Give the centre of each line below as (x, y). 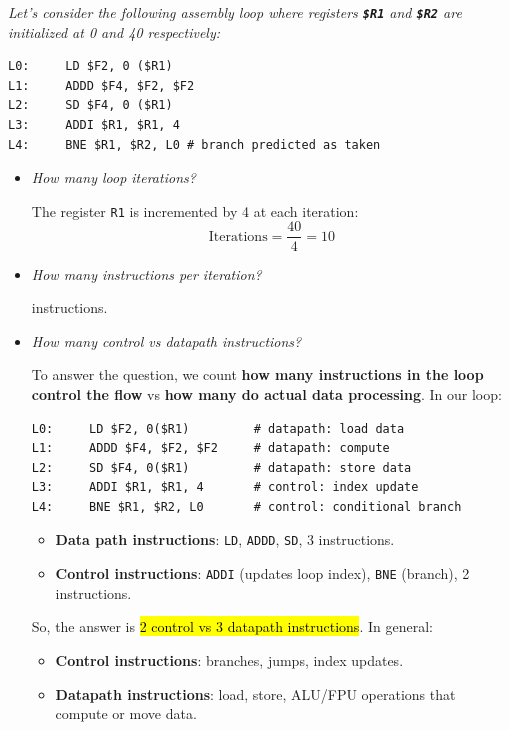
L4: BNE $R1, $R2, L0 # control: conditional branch (246, 506)
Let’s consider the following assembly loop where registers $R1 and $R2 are (235, 12)
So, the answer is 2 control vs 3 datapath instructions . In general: (232, 626)
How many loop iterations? (113, 177)
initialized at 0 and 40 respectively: (114, 31)
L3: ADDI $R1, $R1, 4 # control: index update (225, 487)
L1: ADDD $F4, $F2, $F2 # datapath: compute (210, 448)
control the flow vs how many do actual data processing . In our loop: (266, 393)
